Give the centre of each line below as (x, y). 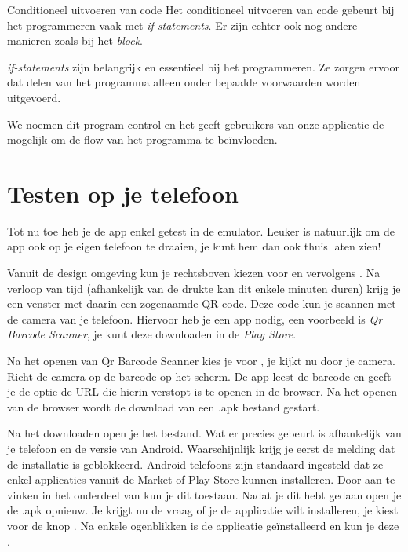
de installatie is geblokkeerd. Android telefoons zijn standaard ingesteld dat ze (195, 464)
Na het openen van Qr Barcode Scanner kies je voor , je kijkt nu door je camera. (201, 361)
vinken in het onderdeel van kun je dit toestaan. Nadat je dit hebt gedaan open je (204, 494)
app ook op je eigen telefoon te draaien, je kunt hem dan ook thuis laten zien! (194, 246)
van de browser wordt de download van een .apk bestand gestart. (164, 406)
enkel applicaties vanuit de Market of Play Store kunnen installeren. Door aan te (201, 479)
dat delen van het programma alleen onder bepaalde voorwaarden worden (184, 82)
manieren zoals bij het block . (75, 40)
